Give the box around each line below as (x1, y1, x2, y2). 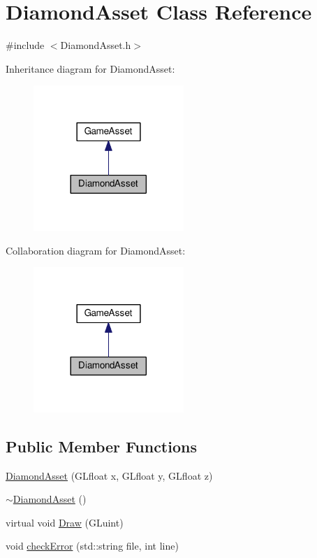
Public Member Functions (6, 435, 197, 457)
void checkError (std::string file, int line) (6, 538, 179, 553)
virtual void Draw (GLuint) (6, 515, 124, 529)
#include (6, 38, 45, 52)
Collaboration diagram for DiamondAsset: (6, 243, 186, 257)
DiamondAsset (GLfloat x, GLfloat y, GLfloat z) (6, 468, 213, 482)
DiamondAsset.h (60, 38, 131, 52)
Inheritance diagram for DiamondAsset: (6, 61, 175, 76)
